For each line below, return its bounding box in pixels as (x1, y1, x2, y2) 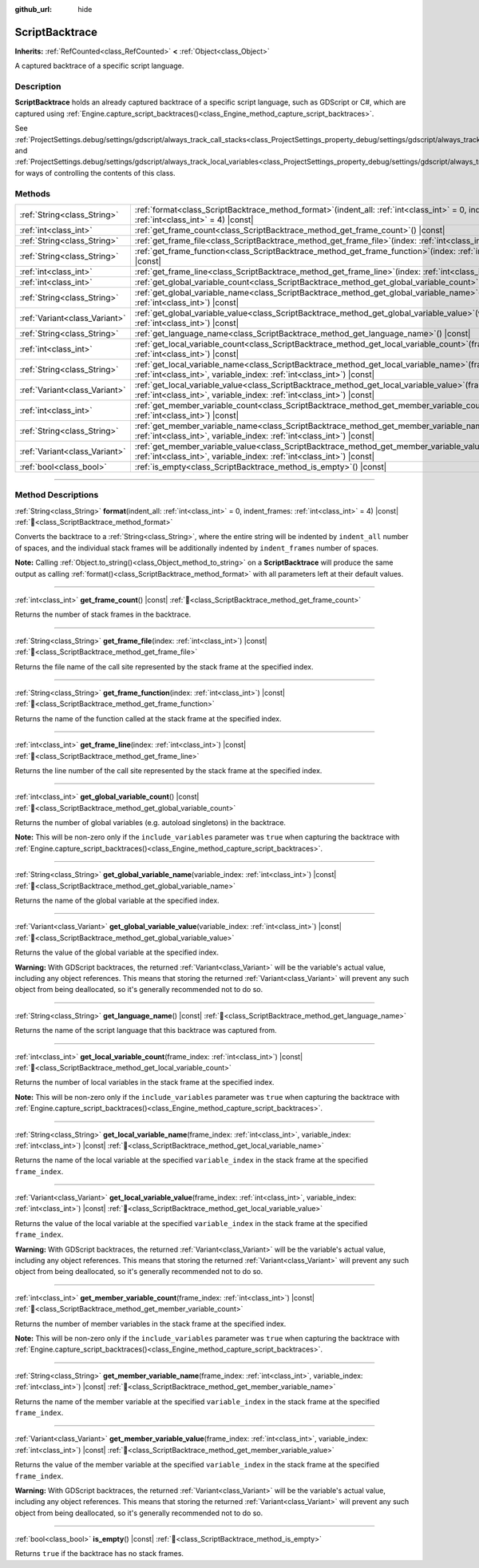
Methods (14, 188, 51, 199)
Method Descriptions (14, 490, 99, 501)
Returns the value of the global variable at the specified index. (14, 947, 220, 958)
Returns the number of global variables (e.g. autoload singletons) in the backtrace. (14, 818, 287, 828)
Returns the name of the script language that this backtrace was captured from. (14, 1026, 277, 1035)
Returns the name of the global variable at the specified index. (14, 895, 220, 906)
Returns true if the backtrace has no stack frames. (14, 1549, 184, 1558)
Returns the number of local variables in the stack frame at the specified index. (14, 1078, 275, 1087)
